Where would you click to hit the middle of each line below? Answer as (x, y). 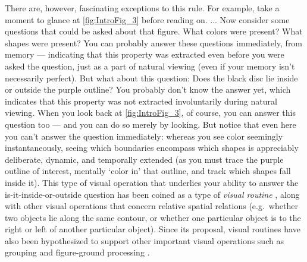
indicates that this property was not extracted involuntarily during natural (141, 101)
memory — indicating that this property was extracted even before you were (145, 54)
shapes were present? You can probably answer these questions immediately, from (154, 42)
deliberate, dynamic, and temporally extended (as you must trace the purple (144, 159)
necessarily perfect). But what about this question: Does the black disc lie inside (151, 78)
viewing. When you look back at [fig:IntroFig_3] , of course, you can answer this (151, 113)
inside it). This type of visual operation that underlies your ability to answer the (152, 182)
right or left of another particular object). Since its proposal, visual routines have (153, 229)
